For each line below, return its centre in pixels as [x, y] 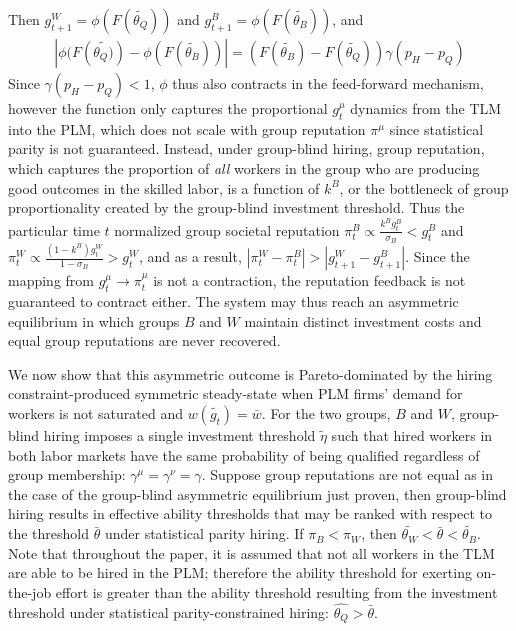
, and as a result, [190, 256]
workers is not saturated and [95, 412]
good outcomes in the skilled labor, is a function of [164, 187]
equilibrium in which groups [94, 320]
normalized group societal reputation [227, 229]
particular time [54, 229]
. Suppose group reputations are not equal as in [347, 474]
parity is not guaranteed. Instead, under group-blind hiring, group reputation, [246, 148]
